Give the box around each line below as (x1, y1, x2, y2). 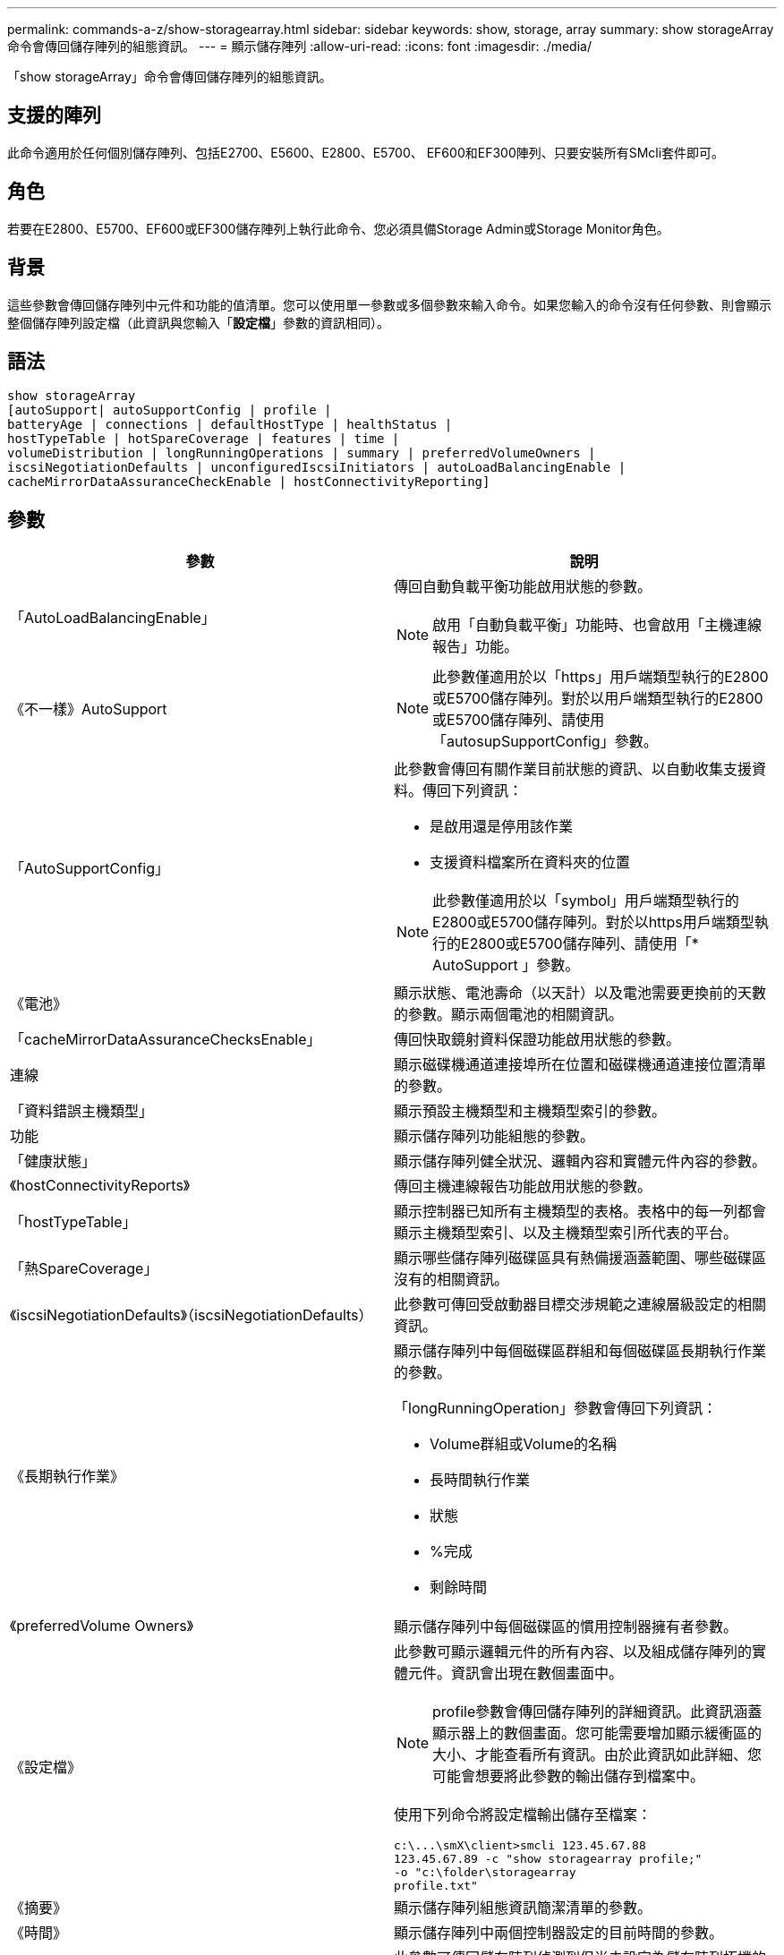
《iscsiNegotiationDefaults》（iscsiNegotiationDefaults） (10, 1306, 373, 1325)
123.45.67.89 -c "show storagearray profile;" (394, 1852, 703, 1866)
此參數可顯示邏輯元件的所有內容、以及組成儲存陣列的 (394, 1643, 753, 1661)
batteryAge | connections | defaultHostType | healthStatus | (7, 417, 453, 432)
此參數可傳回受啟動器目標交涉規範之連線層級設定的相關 (394, 1295, 767, 1314)
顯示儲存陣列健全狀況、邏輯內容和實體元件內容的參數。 (394, 1152, 767, 1171)
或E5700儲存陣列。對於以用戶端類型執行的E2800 (432, 689, 763, 708)
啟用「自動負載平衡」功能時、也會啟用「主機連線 (432, 616, 763, 635)
